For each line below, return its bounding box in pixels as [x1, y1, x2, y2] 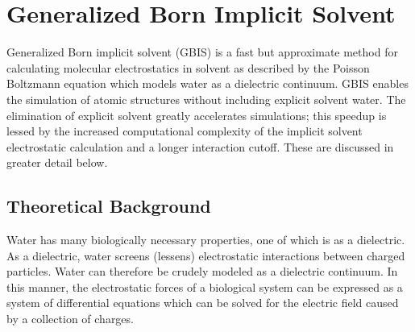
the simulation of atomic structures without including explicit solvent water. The [6, 90, 406, 107]
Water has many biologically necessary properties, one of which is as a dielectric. [6, 231, 405, 248]
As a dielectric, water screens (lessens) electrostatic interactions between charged [6, 247, 405, 264]
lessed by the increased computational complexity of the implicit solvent [6, 122, 363, 139]
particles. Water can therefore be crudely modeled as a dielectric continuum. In [6, 263, 398, 280]
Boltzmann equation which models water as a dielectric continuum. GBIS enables [6, 75, 409, 92]
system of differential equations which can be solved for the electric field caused [6, 294, 399, 311]
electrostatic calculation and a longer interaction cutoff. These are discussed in [6, 138, 394, 155]
